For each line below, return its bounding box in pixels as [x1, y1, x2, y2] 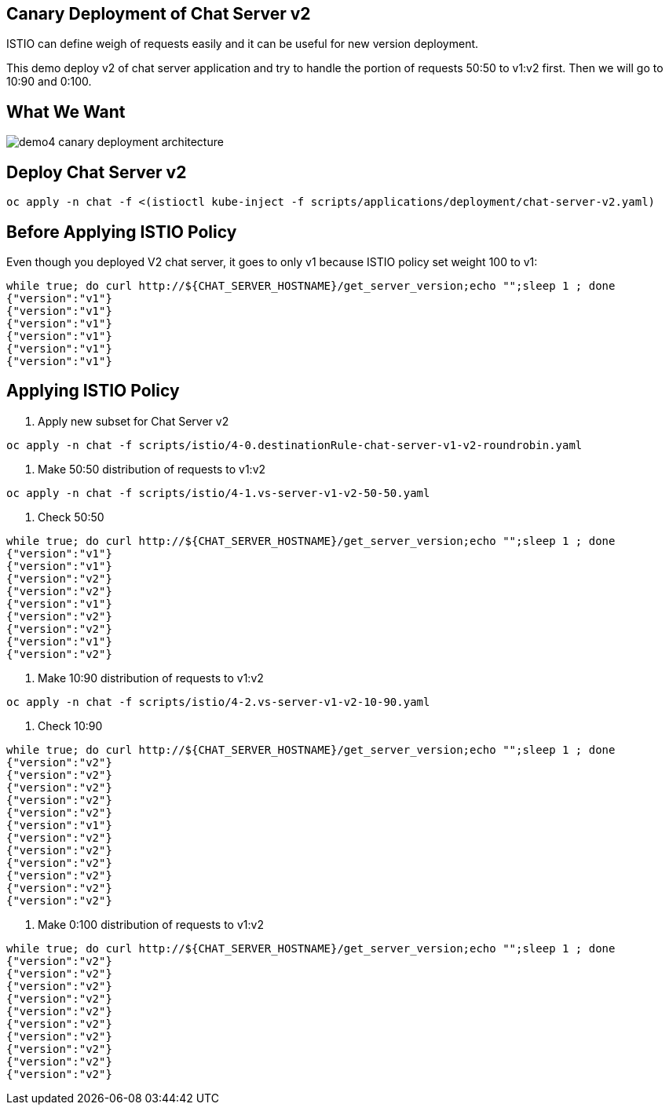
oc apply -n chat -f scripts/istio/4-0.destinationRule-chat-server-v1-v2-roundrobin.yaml [6, 438, 583, 451]
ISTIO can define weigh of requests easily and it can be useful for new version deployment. [6, 37, 479, 51]
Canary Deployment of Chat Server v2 [6, 4, 311, 24]
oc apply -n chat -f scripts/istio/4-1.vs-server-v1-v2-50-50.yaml [6, 486, 430, 499]
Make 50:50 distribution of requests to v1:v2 [38, 462, 266, 476]
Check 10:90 [38, 718, 103, 733]
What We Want [6, 101, 126, 122]
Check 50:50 [38, 510, 104, 524]
